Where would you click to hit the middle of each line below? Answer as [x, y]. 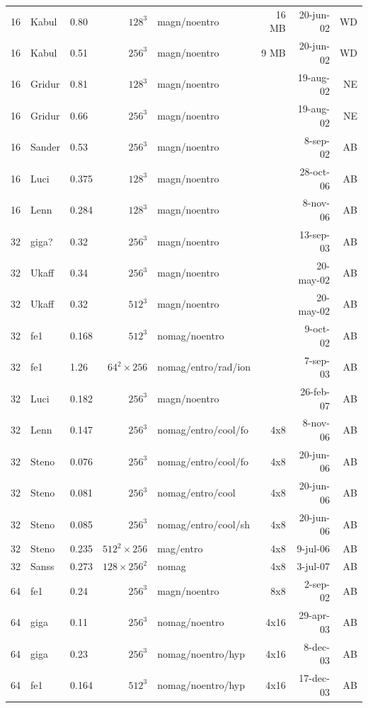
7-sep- [317, 360]
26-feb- [315, 391]
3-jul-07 [313, 566]
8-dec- [317, 646]
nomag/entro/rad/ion [204, 367]
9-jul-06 [313, 549]
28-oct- [315, 171]
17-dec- [314, 678]
